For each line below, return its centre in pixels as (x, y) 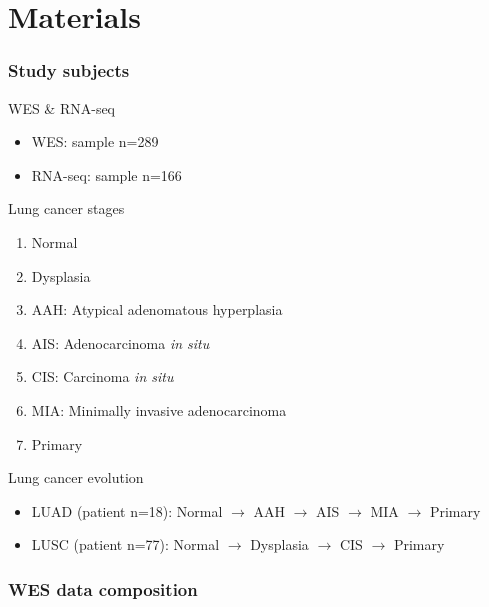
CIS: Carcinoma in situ (102, 376)
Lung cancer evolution (76, 477)
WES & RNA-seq (62, 107)
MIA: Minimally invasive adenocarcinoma (159, 409)
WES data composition (103, 588)
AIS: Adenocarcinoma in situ (120, 342)
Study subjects (69, 70)
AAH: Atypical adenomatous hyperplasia (157, 309)
